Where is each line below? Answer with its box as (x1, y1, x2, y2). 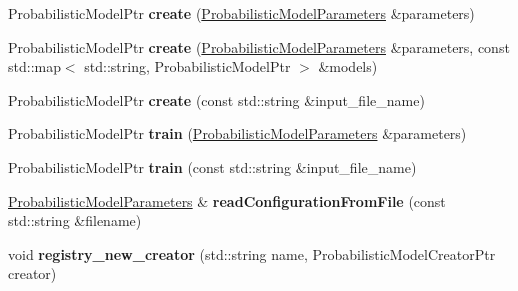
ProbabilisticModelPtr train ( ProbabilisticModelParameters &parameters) (8, 123, 467, 144)
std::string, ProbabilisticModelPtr (84, 56, 291, 77)
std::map (8, 56, 61, 77)
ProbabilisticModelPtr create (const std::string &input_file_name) (8, 89, 425, 110)
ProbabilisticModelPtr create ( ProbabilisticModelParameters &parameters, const (8, 36, 510, 57)
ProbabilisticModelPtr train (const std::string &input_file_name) (8, 156, 417, 177)
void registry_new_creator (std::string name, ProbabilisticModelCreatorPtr (8, 243, 496, 264)
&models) (318, 56, 378, 77)
